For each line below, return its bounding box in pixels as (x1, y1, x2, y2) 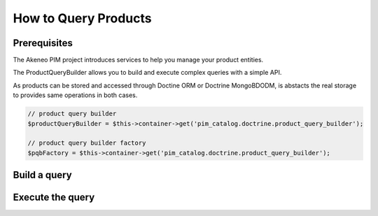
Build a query (13, 169, 73, 181)
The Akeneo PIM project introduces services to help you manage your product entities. (13, 56, 264, 64)
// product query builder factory (27, 139, 146, 147)
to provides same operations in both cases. (13, 91, 138, 99)
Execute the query (13, 192, 95, 203)
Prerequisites (13, 37, 73, 49)
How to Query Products (13, 10, 152, 26)
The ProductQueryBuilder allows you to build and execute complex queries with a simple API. (13, 69, 282, 77)
